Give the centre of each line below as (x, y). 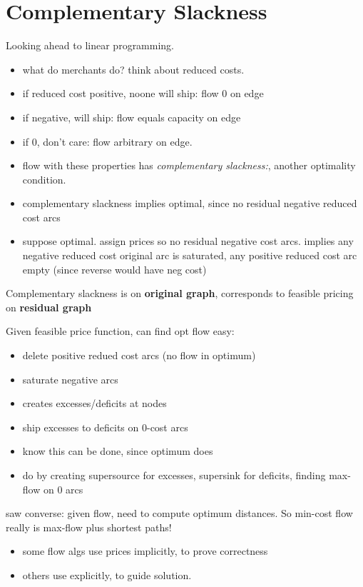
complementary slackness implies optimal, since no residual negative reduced (190, 203)
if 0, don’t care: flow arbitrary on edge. (107, 141)
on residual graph (49, 307)
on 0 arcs (63, 489)
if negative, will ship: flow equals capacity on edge (132, 117)
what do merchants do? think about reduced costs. (133, 69)
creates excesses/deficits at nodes (94, 403)
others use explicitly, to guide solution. (107, 575)
